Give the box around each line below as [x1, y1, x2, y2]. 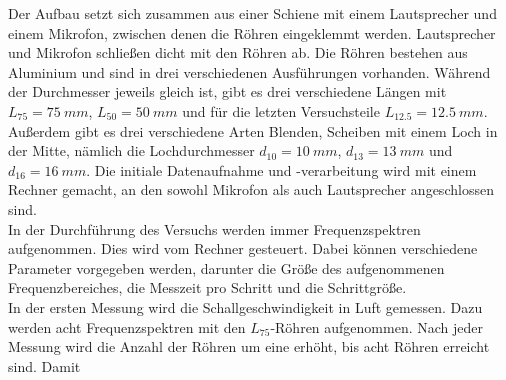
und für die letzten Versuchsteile [182, 100, 380, 121]
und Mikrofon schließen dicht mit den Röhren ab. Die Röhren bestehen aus [8, 42, 468, 63]
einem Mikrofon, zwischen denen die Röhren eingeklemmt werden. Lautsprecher [8, 22, 496, 43]
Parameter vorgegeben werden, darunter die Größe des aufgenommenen [8, 257, 445, 278]
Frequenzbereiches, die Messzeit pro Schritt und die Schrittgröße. [8, 277, 407, 298]
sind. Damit [8, 355, 81, 376]
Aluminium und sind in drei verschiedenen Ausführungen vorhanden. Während [8, 61, 491, 82]
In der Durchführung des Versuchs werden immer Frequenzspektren [8, 218, 421, 239]
